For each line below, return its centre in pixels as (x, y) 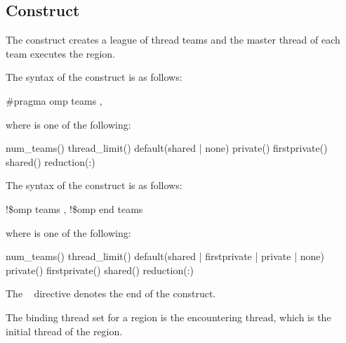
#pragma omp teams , (54, 100)
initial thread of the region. (64, 331)
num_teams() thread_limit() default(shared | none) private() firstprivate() (167, 148)
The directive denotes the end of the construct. (111, 293)
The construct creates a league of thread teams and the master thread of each (173, 40)
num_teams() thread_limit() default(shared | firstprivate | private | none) (165, 256)
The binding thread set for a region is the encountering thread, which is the (168, 317)
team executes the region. (61, 53)
